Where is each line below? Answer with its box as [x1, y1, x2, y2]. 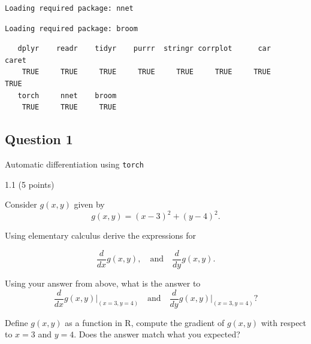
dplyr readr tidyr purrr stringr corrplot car [17, 44, 271, 53]
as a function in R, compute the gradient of [65, 316, 225, 328]
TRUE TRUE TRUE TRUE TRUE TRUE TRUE [22, 68, 271, 77]
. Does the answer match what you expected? [74, 328, 240, 340]
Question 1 [5, 130, 73, 148]
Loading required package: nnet [5, 4, 134, 13]
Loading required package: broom [5, 24, 138, 33]
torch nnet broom [17, 91, 117, 100]
